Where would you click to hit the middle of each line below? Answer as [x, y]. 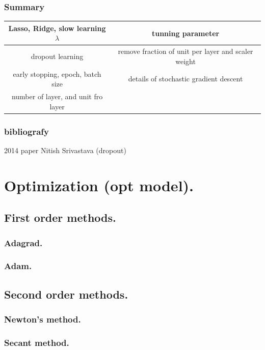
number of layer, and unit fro [57, 96]
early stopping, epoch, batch [57, 74]
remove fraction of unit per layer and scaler [185, 51]
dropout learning [57, 56]
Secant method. [37, 342]
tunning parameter [185, 33]
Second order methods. [66, 294]
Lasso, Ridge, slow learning [57, 28]
